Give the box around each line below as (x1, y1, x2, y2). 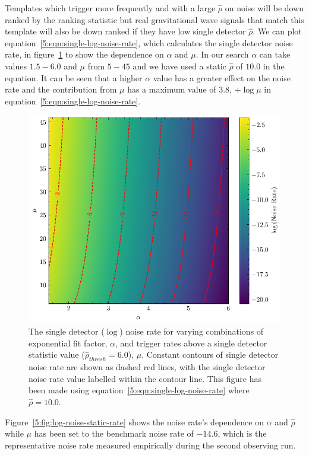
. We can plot (253, 25, 302, 37)
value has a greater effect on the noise (153, 71, 291, 84)
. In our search (196, 48, 249, 61)
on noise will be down (225, 2, 304, 14)
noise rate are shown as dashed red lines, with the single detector (29, 361, 266, 373)
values (5, 59, 27, 72)
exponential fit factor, (29, 336, 108, 349)
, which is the (217, 427, 267, 440)
